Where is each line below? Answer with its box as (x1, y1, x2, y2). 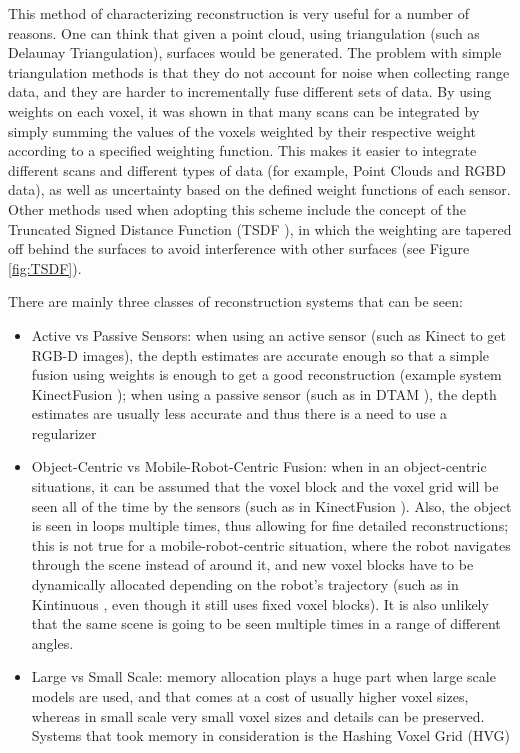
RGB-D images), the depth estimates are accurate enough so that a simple (31, 344, 490, 365)
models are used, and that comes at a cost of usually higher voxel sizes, (31, 686, 469, 706)
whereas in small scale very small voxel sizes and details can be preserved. (31, 705, 485, 726)
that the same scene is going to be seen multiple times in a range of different (31, 613, 501, 634)
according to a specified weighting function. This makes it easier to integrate (8, 140, 477, 161)
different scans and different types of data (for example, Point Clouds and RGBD (8, 159, 506, 180)
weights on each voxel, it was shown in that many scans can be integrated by (8, 100, 480, 121)
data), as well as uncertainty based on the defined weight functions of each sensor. (8, 179, 511, 200)
